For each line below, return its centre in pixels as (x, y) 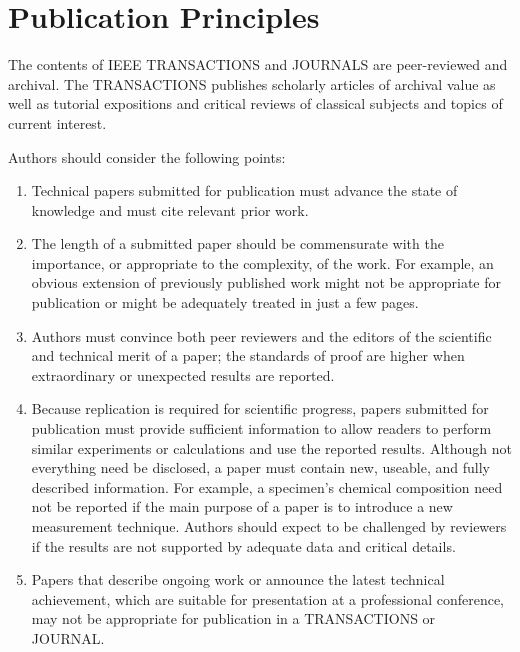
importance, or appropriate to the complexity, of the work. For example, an (262, 262)
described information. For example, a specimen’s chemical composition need (267, 486)
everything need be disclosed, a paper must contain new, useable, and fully (260, 467)
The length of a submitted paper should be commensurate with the (237, 243)
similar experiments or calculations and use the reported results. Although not (272, 447)
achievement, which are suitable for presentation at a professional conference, (268, 598)
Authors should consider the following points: (147, 156)
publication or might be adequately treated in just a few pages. (225, 302)
